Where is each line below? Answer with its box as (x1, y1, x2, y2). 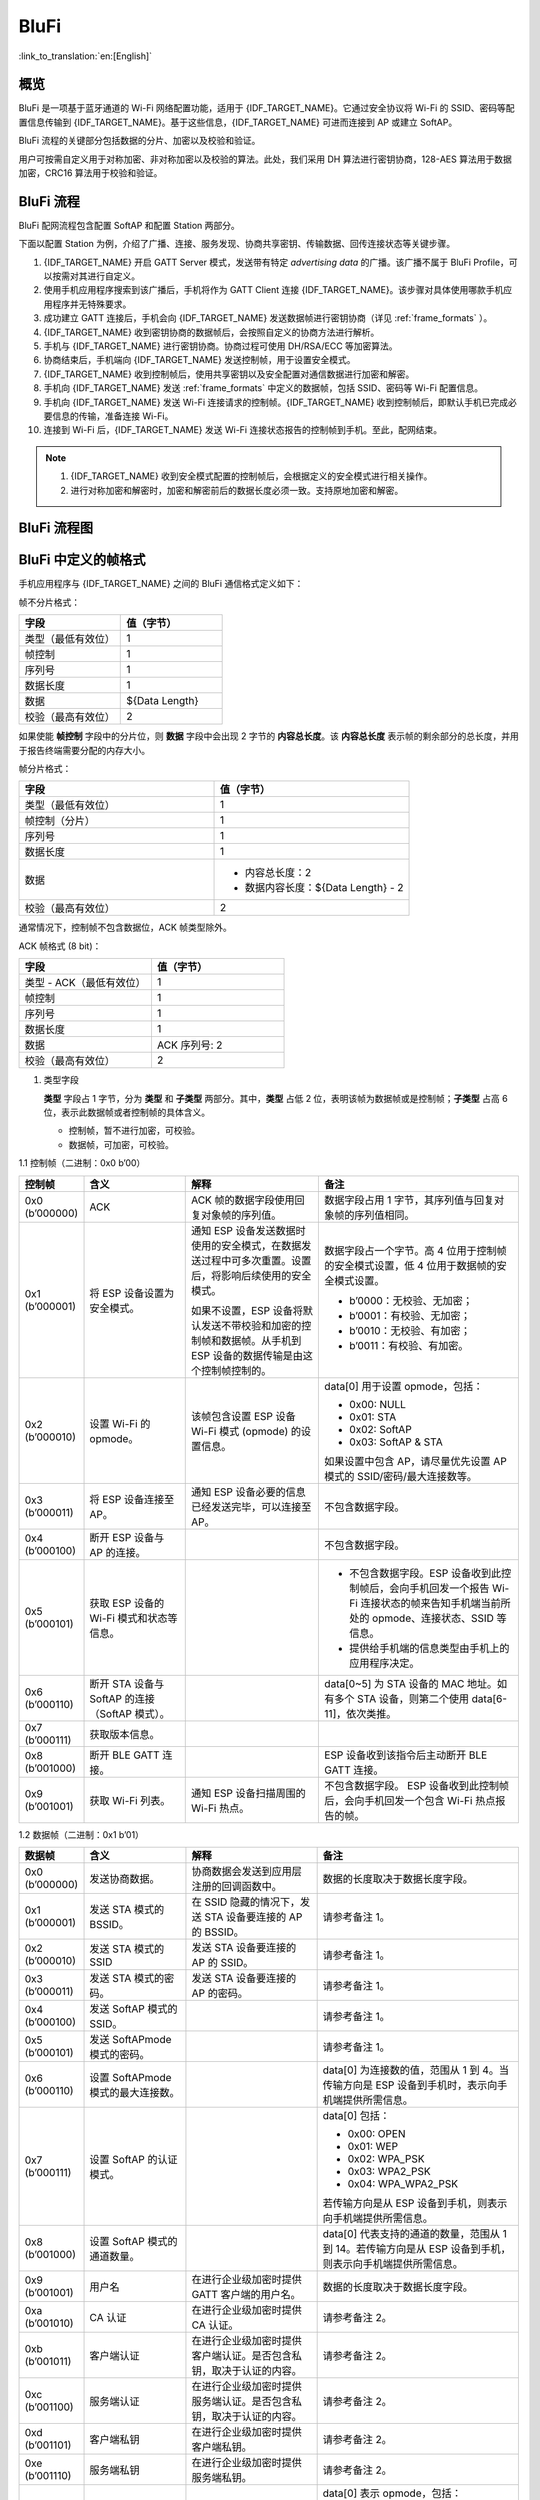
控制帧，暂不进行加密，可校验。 (68, 1125, 200, 1137)
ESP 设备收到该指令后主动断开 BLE (324, 1748, 488, 1762)
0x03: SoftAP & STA (349, 1435, 444, 1449)
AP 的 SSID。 (191, 1955, 254, 1969)
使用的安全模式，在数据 (190, 1238, 302, 1252)
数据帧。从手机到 (220, 1333, 302, 1347)
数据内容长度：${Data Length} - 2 (244, 881, 404, 895)
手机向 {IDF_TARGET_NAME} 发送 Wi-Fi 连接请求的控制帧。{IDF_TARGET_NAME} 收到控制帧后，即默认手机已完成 (43, 396, 509, 408)
